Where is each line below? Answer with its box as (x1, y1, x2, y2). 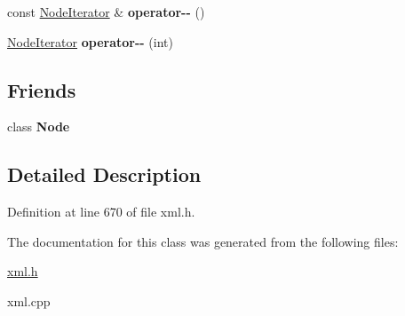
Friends (7, 75, 76, 103)
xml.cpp (7, 291, 51, 310)
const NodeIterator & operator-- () (7, 3, 205, 20)
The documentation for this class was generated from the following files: (7, 232, 399, 250)
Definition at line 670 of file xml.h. (7, 202, 195, 221)
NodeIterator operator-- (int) (7, 32, 173, 51)
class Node (7, 117, 70, 136)
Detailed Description (7, 161, 202, 188)
